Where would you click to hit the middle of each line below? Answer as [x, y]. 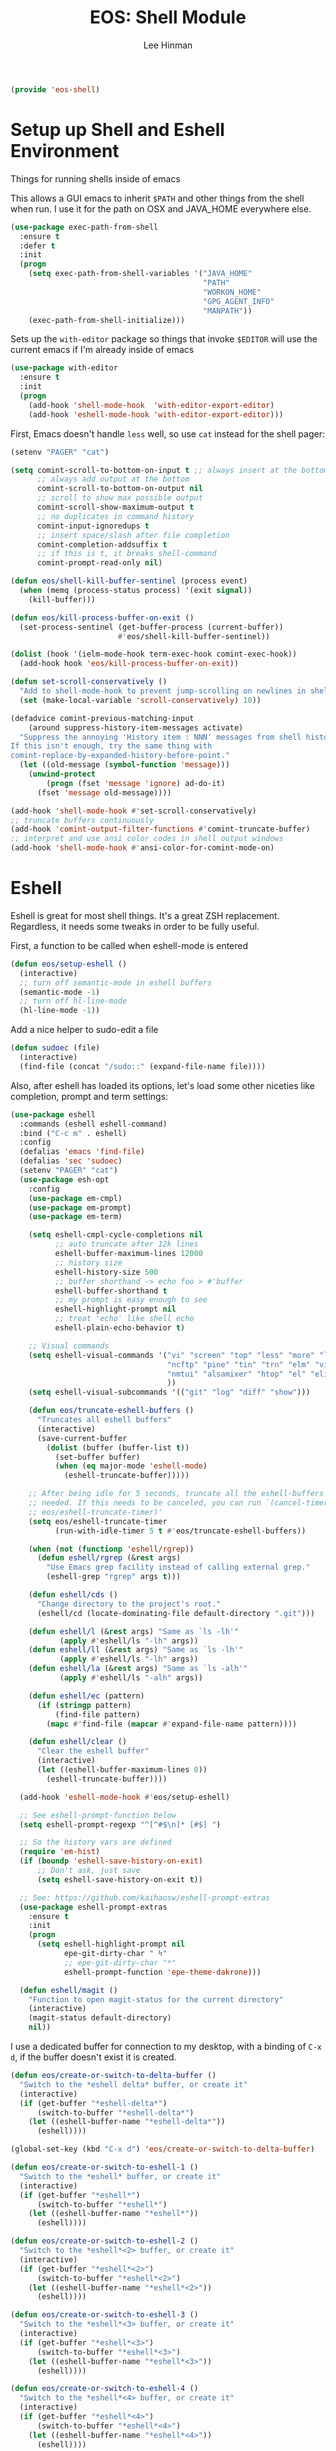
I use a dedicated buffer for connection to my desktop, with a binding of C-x [166, 2047]
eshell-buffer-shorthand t [111, 1291]
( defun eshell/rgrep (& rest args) [109, 1558]
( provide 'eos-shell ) [55, 89]
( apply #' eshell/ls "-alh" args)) [131, 1678]
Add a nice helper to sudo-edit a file [84, 1030]
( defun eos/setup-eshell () [69, 964]
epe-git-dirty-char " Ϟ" [115, 1954]
